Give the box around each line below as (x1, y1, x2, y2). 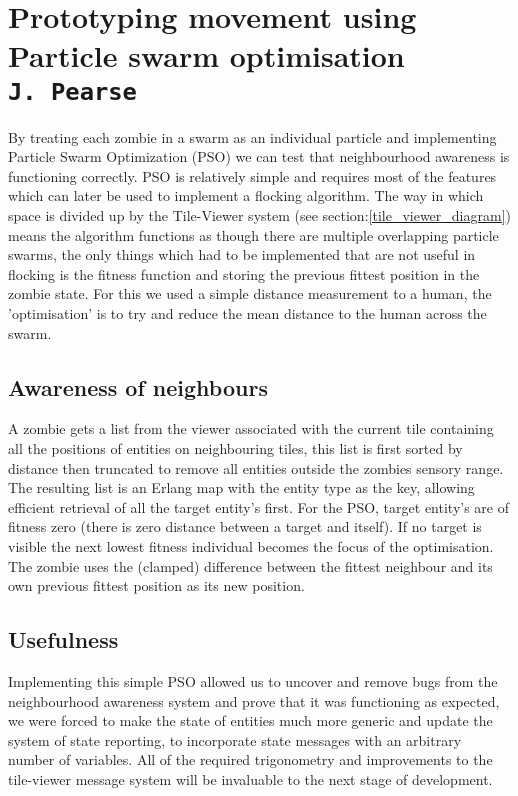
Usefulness (8, 624, 119, 655)
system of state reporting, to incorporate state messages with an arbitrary (8, 729, 462, 750)
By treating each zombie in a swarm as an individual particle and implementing (8, 126, 497, 147)
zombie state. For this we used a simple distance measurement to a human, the (8, 283, 492, 304)
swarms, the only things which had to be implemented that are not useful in (8, 244, 476, 265)
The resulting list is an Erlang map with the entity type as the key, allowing (8, 477, 475, 498)
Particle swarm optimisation (8, 35, 405, 76)
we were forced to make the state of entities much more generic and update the (8, 710, 493, 731)
